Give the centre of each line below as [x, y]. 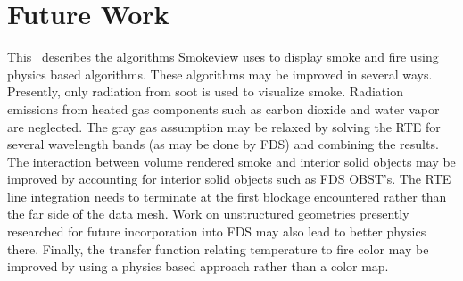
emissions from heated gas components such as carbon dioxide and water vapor [223, 108]
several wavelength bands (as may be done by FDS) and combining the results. [223, 144]
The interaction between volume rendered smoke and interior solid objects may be [231, 161]
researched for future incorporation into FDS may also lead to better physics [217, 231]
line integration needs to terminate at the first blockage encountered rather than [227, 196]
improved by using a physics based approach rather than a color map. [198, 266]
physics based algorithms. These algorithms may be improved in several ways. [220, 74]
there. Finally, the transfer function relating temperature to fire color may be [218, 248]
